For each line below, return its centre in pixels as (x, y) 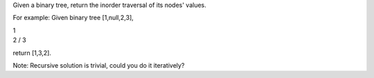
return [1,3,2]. (32, 52)
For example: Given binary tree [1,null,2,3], (73, 18)
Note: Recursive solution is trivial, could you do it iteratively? (99, 65)
